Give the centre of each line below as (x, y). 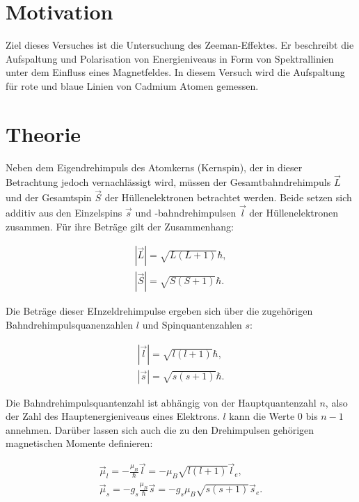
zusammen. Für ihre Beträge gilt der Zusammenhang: (120, 226)
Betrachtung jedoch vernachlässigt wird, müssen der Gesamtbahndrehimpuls (168, 182)
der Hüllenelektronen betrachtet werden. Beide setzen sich (228, 197)
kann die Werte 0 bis (273, 416)
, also (336, 402)
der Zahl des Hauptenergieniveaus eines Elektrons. (113, 416)
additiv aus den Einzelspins (64, 213)
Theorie (43, 133)
